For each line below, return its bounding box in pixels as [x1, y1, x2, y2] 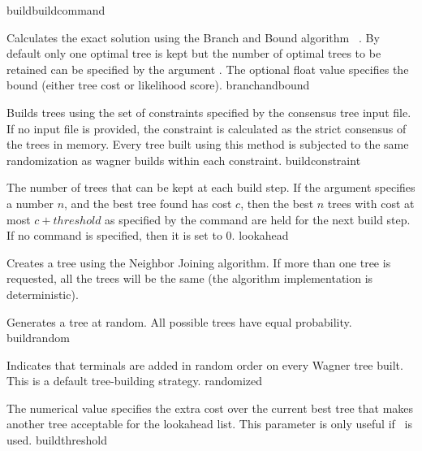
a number [6, 194, 54, 211]
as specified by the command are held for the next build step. [105, 210, 411, 228]
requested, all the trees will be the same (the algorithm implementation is [6, 270, 373, 287]
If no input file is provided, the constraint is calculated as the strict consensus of [6, 119, 407, 137]
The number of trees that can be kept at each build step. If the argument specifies [6, 179, 416, 196]
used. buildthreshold [6, 431, 107, 449]
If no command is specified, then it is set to [6, 227, 222, 244]
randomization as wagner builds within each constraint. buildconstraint [6, 151, 361, 168]
